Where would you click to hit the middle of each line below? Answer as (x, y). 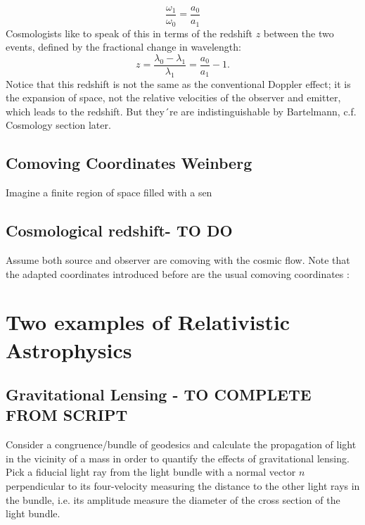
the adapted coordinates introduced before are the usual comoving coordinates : (178, 273)
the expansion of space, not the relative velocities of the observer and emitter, (173, 97)
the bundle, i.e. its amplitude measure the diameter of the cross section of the (173, 499)
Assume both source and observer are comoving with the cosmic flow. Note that (178, 259)
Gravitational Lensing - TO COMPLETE (159, 394)
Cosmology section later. (58, 125)
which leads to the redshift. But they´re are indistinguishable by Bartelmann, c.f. (181, 111)
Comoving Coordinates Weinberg (129, 163)
